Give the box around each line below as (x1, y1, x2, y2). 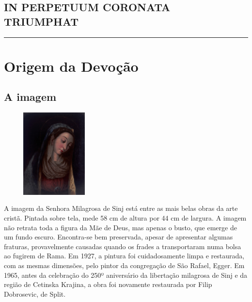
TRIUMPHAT (4, 14, 79, 29)
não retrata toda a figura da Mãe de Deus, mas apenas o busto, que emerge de (4, 222, 237, 232)
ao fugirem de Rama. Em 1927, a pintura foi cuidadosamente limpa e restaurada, (4, 251, 245, 261)
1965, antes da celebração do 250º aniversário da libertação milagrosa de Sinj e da (4, 270, 248, 280)
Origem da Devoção (4, 56, 139, 76)
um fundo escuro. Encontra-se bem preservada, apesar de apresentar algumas (4, 232, 233, 242)
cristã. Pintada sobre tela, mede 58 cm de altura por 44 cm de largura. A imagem (4, 212, 247, 223)
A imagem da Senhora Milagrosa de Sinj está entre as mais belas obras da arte (4, 203, 238, 213)
